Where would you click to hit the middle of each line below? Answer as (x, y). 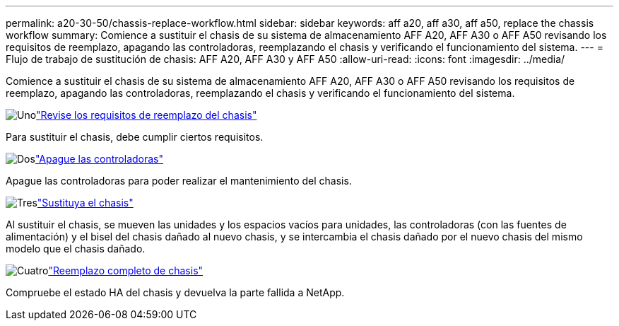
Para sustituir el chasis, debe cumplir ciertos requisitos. (135, 137)
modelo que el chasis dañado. (76, 249)
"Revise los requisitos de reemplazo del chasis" (147, 115)
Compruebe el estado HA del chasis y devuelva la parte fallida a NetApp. (175, 292)
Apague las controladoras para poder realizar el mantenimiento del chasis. (179, 181)
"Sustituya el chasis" (85, 203)
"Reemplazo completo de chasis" (126, 270)
